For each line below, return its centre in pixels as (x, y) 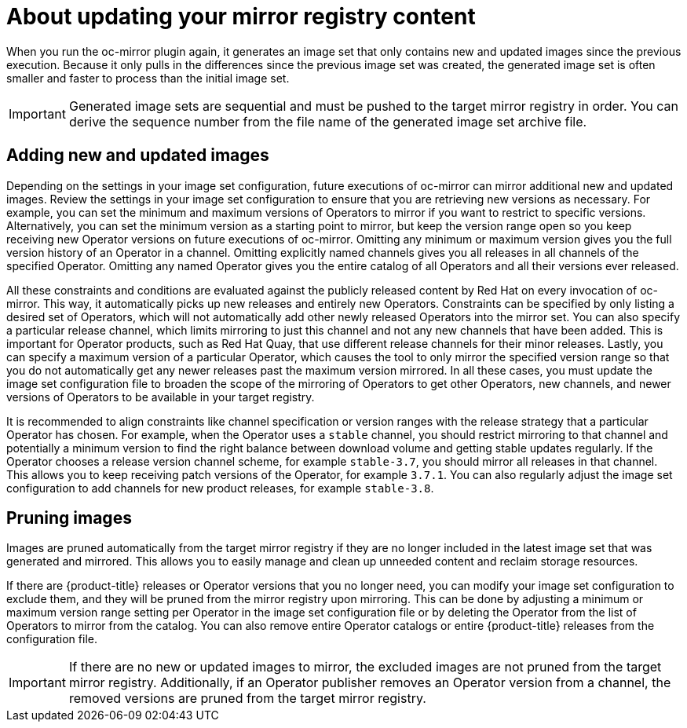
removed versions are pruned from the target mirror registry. (247, 699)
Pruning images (69, 518)
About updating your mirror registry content (241, 16)
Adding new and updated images (138, 155)
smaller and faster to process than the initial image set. (148, 78)
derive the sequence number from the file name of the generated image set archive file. (328, 121)
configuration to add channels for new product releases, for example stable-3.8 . (220, 488)
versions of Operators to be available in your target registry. (161, 397)
